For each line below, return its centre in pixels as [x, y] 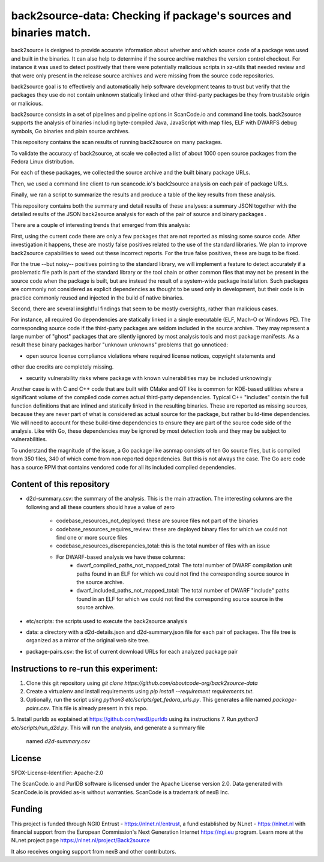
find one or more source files [92, 538]
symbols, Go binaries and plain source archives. [70, 131]
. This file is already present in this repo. [98, 708]
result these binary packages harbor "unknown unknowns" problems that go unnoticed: [119, 345]
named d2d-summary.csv [58, 741]
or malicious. [27, 103]
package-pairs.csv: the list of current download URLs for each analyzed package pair [132, 651]
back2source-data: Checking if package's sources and [151, 16]
